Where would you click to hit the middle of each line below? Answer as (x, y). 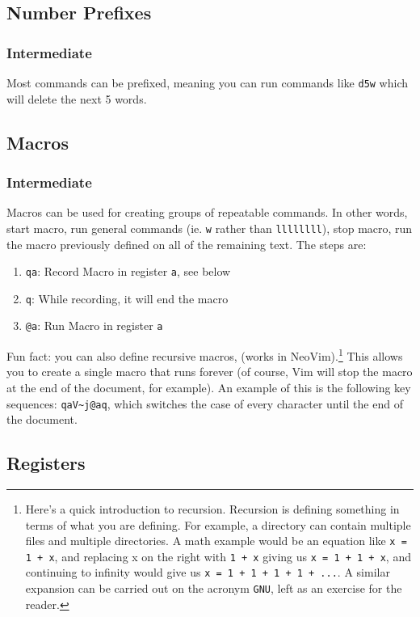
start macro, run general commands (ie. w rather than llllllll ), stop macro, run (210, 228)
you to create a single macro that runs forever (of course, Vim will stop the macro (210, 372)
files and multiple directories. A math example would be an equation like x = (216, 541)
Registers (46, 463)
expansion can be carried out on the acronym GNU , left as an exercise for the (214, 588)
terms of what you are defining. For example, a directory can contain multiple (218, 524)
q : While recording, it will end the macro (127, 298)
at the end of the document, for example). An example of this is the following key (209, 387)
